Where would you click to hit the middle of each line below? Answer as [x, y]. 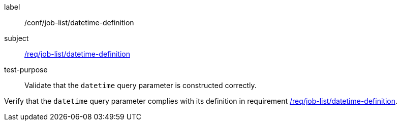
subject [17, 38]
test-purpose [26, 70]
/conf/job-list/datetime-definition [79, 23]
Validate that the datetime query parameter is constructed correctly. [141, 85]
